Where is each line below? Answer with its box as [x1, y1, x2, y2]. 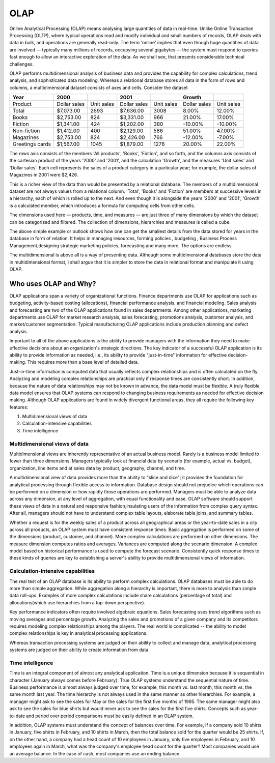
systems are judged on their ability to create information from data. [9, 647, 150, 653]
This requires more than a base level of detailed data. [27, 359, 140, 365]
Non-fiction [12, 127, 40, 134]
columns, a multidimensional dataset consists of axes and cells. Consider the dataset [9, 84, 188, 91]
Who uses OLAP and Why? [9, 279, 96, 288]
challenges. [9, 61, 34, 67]
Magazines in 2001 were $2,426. [9, 172, 78, 178]
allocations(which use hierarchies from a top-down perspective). [9, 599, 146, 605]
